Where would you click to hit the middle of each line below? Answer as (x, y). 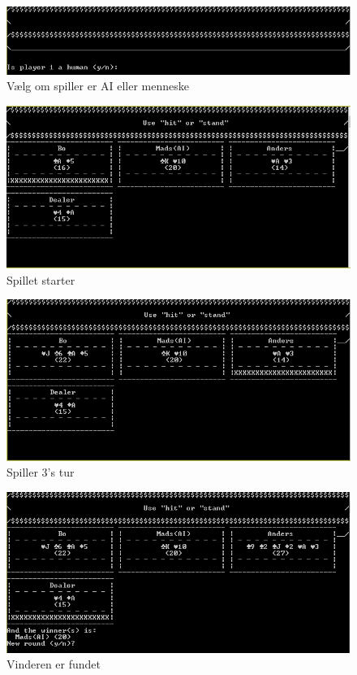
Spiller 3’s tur (41, 472)
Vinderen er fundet (54, 664)
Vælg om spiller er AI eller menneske (98, 86)
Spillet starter (41, 279)
